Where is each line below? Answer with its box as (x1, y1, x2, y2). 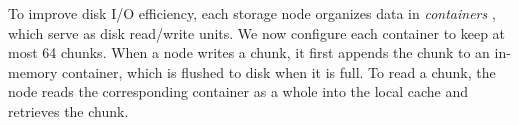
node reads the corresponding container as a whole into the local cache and (8, 81, 469, 102)
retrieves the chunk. (8, 100, 129, 121)
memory (8, 61, 58, 82)
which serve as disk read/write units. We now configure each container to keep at (8, 22, 506, 43)
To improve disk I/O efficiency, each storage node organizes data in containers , (8, 3, 496, 23)
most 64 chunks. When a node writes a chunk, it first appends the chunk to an (8, 42, 490, 63)
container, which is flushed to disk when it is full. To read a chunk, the (62, 61, 496, 82)
